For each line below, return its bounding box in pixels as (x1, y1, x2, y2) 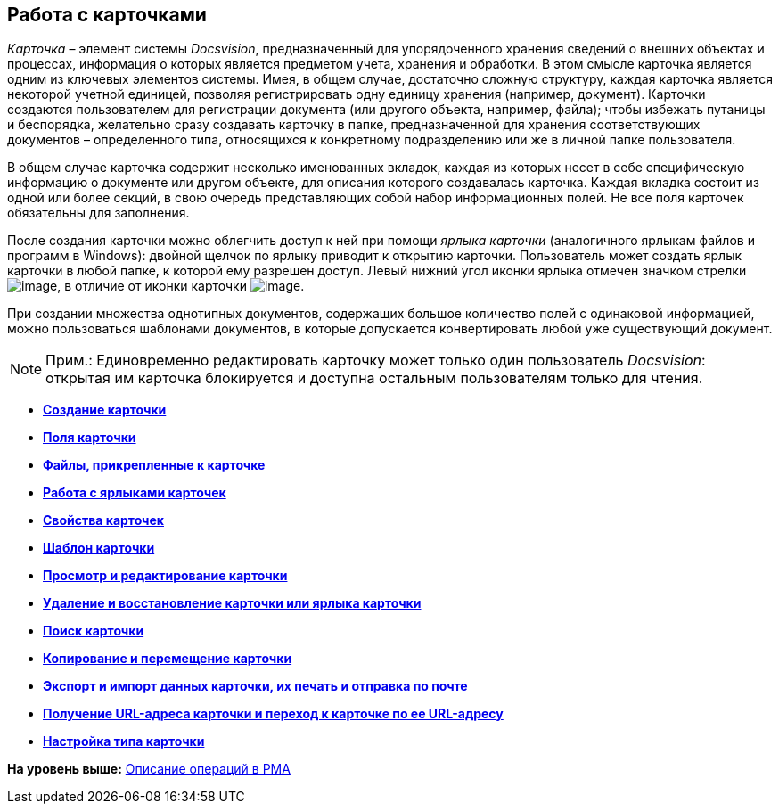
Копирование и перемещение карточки (43, 651, 292, 667)
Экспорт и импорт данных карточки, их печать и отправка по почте (43, 678, 468, 694)
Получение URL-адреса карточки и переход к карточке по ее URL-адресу (43, 706, 504, 722)
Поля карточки (43, 430, 136, 446)
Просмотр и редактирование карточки (43, 568, 288, 584)
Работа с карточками (7, 4, 207, 26)
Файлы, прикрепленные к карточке (43, 457, 266, 473)
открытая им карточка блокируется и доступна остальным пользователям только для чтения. (45, 369, 703, 388)
